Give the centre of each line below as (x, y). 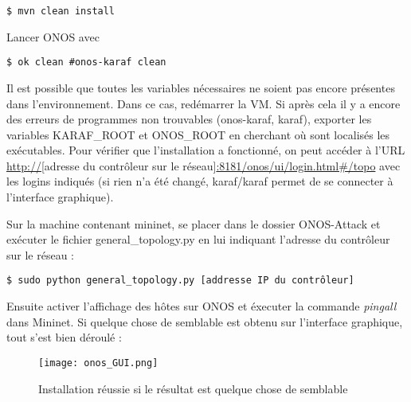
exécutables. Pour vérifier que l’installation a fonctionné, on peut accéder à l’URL (206, 150)
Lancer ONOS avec (53, 36)
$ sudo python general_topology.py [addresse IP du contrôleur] (180, 281)
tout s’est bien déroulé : (64, 337)
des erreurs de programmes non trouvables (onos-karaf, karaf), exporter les (189, 119)
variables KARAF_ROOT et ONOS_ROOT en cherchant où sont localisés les (198, 134)
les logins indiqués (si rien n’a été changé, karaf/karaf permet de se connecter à (200, 181)
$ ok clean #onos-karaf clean (86, 62)
